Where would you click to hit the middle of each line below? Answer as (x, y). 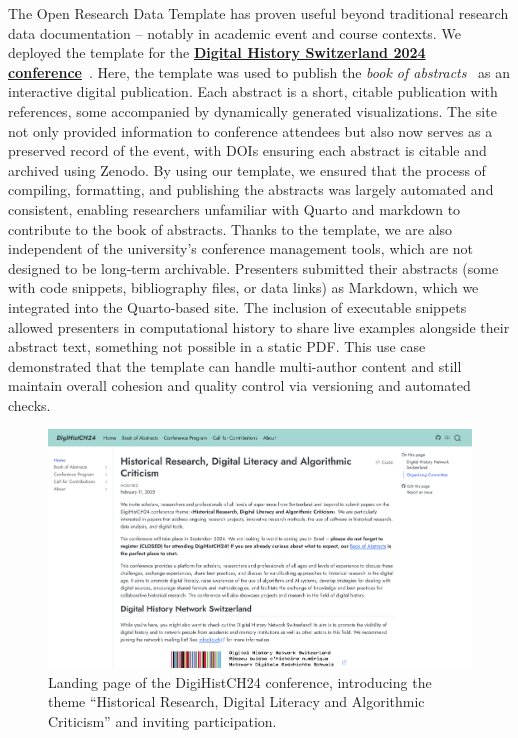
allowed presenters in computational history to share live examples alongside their (259, 326)
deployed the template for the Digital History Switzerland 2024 (217, 52)
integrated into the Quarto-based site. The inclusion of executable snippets (237, 306)
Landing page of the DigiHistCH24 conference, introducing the (240, 681)
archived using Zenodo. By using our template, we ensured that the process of (247, 169)
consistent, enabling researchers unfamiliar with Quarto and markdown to (234, 208)
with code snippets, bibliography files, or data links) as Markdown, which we (243, 287)
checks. (29, 404)
